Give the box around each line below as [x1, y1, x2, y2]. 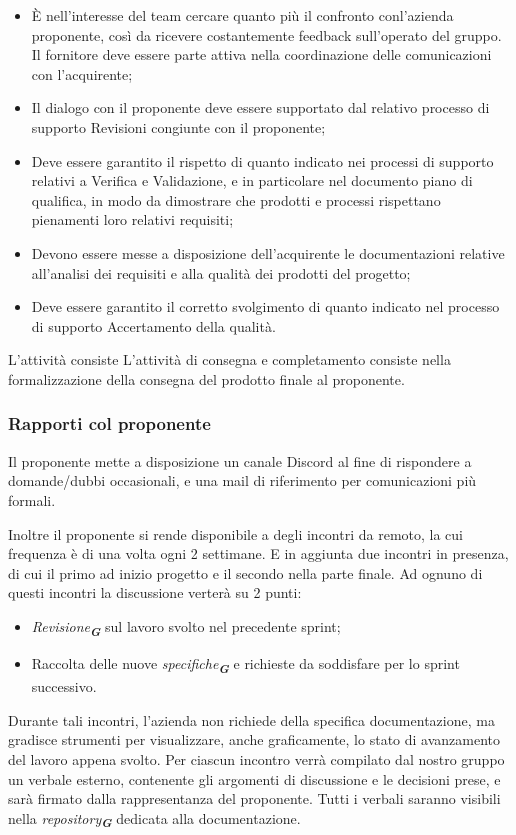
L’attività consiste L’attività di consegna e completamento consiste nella [8, 349, 451, 370]
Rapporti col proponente [8, 411, 211, 436]
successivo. [31, 676, 97, 697]
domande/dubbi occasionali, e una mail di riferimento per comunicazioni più [8, 470, 477, 491]
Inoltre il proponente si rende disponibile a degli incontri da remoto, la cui [8, 523, 463, 544]
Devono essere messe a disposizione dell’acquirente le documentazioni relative [31, 242, 505, 263]
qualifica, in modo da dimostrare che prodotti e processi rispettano [31, 189, 441, 210]
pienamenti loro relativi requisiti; [31, 209, 234, 230]
